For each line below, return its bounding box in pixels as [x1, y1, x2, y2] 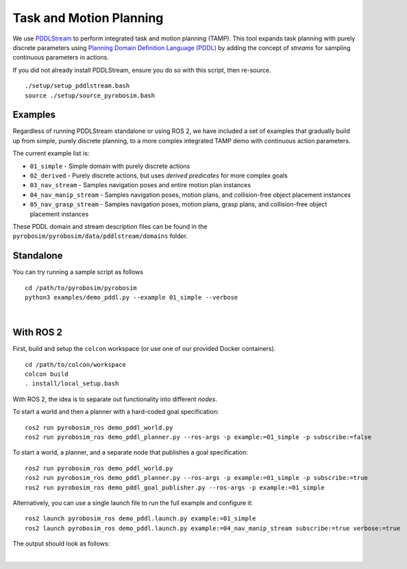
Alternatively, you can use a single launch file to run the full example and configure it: [12, 498, 254, 507]
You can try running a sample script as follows [12, 268, 144, 276]
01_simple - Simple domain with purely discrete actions [29, 162, 190, 170]
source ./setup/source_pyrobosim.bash [25, 91, 156, 99]
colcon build [25, 370, 69, 378]
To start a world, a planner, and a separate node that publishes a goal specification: [12, 448, 248, 457]
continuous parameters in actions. [12, 53, 110, 62]
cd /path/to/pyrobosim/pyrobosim [25, 284, 137, 291]
